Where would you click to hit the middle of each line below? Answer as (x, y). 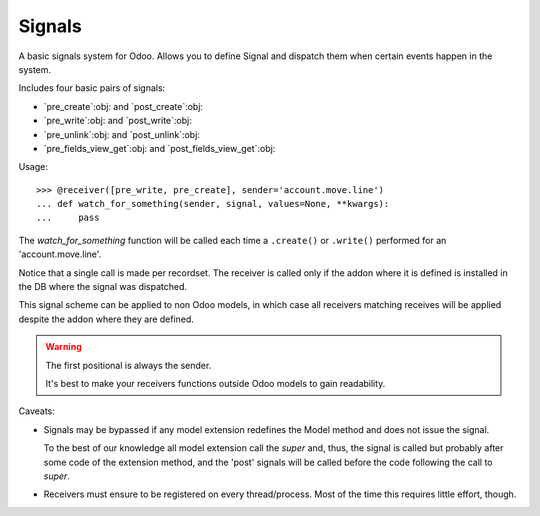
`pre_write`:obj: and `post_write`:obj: (117, 121)
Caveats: (36, 411)
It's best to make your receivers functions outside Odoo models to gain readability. (215, 383)
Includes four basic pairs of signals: (92, 88)
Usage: (33, 167)
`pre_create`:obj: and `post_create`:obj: (123, 106)
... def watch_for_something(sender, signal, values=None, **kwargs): (213, 204)
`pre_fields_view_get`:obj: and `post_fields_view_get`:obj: (159, 148)
